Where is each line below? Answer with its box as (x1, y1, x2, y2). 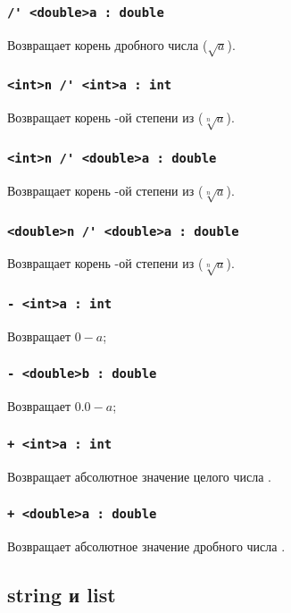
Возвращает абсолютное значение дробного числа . (7, 537, 286, 556)
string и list (7, 581, 116, 609)
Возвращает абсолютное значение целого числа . (7, 466, 272, 485)
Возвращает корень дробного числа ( (7, 35, 208, 54)
